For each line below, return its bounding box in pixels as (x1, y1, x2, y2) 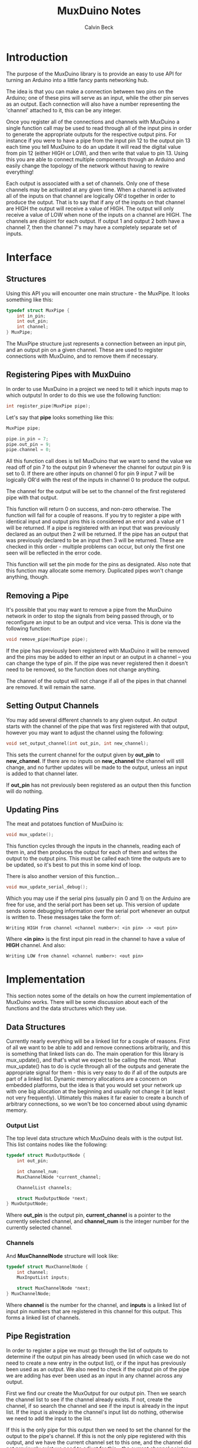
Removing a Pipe (6, 591, 69, 601)
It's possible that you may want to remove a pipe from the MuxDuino (6, 606, 172, 614)
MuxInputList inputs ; (16, 1274, 70, 1281)
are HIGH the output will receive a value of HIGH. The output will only (6, 205, 174, 212)
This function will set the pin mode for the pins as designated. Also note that (6, 561, 192, 568)
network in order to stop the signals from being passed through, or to (6, 612, 174, 619)
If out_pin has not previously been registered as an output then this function (6, 781, 192, 788)
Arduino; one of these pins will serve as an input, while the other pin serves (6, 94, 189, 101)
